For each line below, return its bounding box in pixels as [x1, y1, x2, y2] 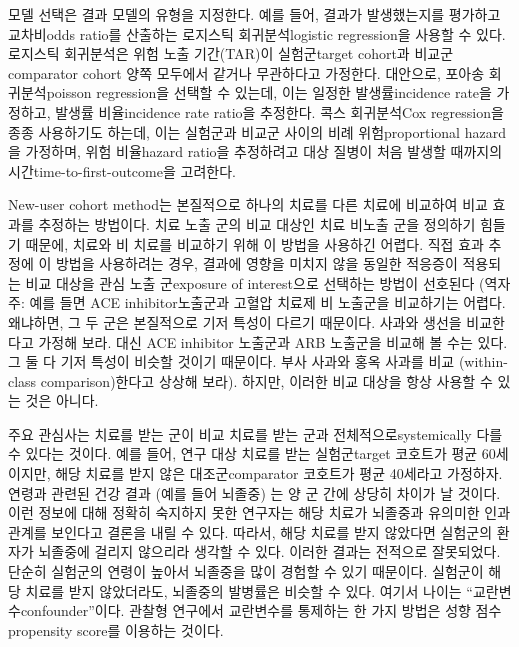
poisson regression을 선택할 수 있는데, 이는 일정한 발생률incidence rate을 [46, 82, 492, 103]
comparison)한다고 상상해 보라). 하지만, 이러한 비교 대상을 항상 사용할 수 [40, 370, 493, 391]
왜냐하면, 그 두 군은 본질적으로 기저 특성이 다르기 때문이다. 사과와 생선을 [8, 311, 462, 332]
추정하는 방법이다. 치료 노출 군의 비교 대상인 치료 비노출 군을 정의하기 [38, 213, 476, 234]
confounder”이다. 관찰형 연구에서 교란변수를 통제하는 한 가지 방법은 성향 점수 [20, 600, 502, 621]
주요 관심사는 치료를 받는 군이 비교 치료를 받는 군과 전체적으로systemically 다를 [8, 423, 503, 444]
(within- [458, 351, 508, 372]
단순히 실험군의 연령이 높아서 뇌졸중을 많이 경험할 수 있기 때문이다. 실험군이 [8, 561, 484, 582]
